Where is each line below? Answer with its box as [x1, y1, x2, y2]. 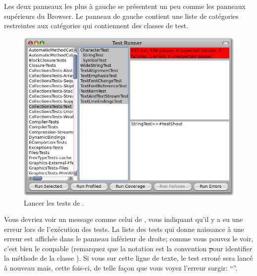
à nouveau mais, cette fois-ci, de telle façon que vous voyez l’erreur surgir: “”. [4, 263, 238, 273]
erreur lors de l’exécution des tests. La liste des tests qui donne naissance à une [4, 223, 244, 234]
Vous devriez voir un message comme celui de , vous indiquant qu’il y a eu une [4, 214, 243, 224]
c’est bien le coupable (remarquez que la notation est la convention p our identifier [4, 243, 253, 253]
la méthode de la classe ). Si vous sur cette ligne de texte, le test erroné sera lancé [4, 253, 253, 263]
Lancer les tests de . [24, 197, 84, 208]
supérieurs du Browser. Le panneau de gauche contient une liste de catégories [4, 10, 239, 21]
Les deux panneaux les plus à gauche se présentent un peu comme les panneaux [4, 1, 246, 11]
